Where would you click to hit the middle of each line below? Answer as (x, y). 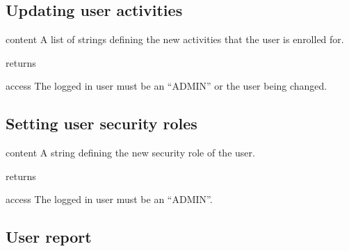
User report (49, 237)
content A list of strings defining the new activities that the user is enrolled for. (175, 39)
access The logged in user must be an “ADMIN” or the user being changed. (167, 86)
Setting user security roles (102, 123)
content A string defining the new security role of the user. (130, 153)
